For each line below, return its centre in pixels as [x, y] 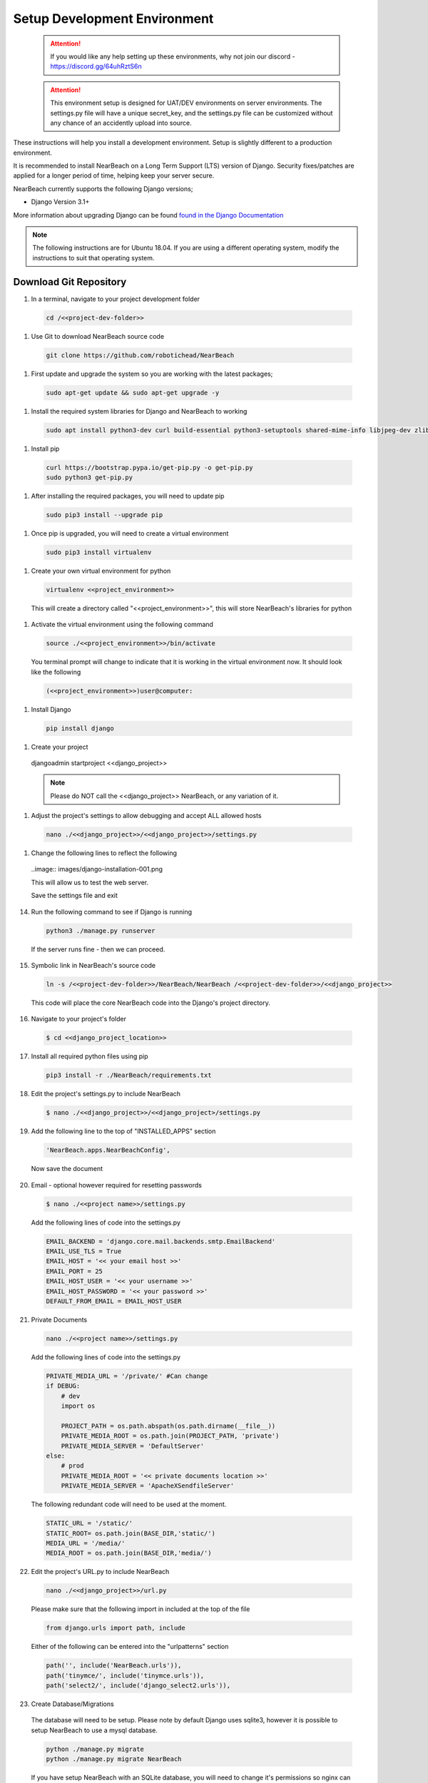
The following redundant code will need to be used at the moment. [129, 1504]
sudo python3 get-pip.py [90, 477]
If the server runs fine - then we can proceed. [98, 949]
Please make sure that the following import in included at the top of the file [141, 1609]
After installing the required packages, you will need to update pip [128, 496]
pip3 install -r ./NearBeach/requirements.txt [129, 1076]
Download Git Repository [70, 282]
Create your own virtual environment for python [101, 571]
